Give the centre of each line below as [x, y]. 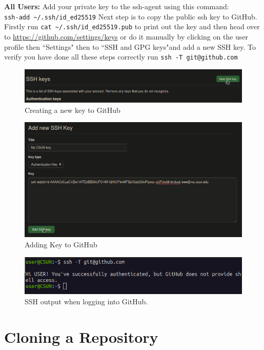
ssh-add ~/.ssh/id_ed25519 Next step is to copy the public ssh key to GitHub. [131, 16]
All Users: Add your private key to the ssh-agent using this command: [117, 6]
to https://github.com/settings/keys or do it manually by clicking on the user [126, 36]
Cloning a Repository [81, 336]
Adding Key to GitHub [61, 245]
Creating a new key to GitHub [73, 110]
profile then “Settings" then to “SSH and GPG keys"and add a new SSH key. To [130, 46]
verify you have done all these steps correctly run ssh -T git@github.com [121, 57]
